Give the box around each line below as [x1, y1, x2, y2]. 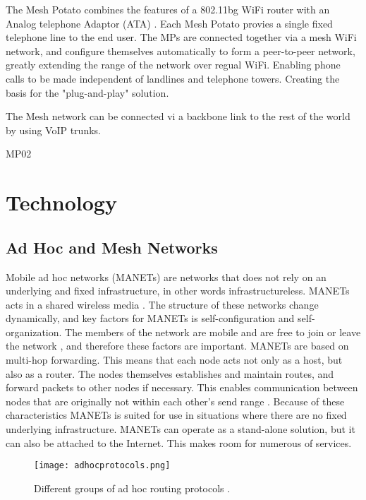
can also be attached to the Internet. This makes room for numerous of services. [6, 435, 352, 450]
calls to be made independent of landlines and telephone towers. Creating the [6, 71, 340, 85]
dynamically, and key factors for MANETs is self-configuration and [6, 311, 295, 326]
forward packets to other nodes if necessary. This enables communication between [6, 380, 358, 395]
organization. [6, 324, 62, 339]
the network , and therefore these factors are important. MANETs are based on [6, 338, 349, 353]
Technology [6, 188, 117, 217]
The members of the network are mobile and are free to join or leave [65, 324, 361, 339]
